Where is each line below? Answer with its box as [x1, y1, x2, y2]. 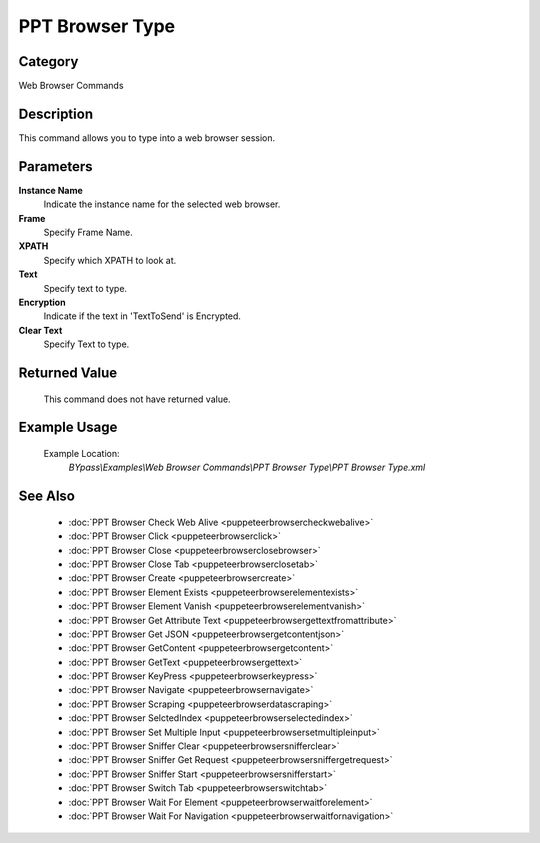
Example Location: [43, 447, 120, 459]
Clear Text [18, 324, 63, 336]
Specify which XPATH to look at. [43, 254, 177, 266]
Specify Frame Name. [43, 226, 134, 239]
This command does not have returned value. [43, 393, 231, 405]
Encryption [18, 296, 66, 308]
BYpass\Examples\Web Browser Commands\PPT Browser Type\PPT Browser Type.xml [68, 461, 426, 474]
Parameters [18, 158, 93, 175]
